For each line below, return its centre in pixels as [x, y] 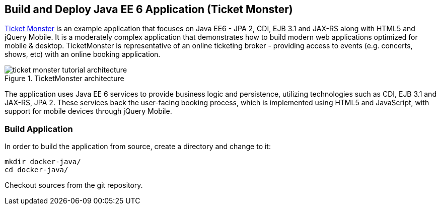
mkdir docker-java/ [43, 162]
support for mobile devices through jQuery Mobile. [88, 111]
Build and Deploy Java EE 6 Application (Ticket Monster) [149, 9]
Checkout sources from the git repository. [74, 185]
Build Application [39, 129]
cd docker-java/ [36, 170]
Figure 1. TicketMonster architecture [64, 79]
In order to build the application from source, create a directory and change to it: [138, 147]
